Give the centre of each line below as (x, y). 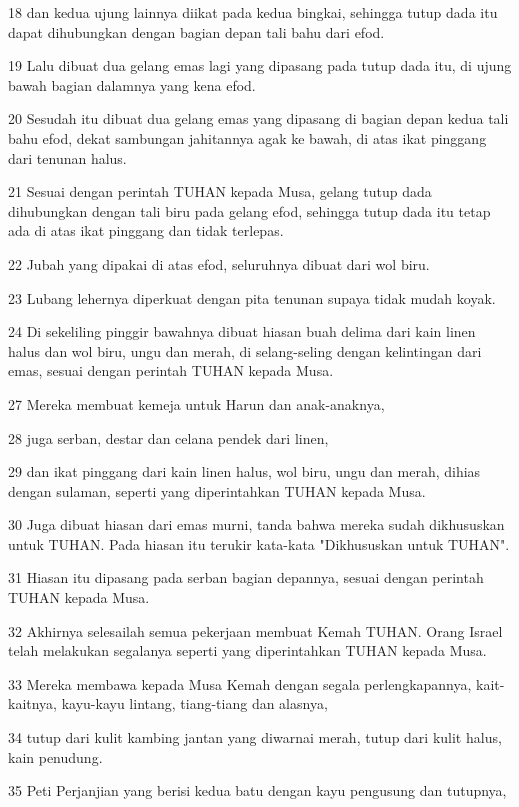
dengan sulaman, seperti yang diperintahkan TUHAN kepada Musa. (217, 490)
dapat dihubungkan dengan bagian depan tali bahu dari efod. (196, 31)
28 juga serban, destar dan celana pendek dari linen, (168, 437)
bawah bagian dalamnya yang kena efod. (132, 84)
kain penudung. (55, 756)
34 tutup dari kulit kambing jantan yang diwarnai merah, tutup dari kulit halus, (255, 737)
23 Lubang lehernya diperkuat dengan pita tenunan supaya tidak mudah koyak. (252, 297)
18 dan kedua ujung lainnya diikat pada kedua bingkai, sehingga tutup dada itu (253, 12)
